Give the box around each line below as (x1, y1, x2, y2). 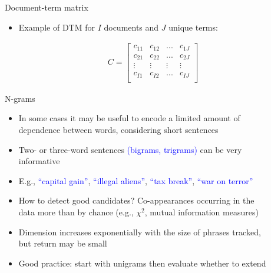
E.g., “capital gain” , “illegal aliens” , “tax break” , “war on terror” (18, 174, 253, 187)
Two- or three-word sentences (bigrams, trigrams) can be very (18, 143, 242, 155)
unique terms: (168, 21, 218, 33)
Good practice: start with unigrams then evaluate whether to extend (18, 257, 266, 269)
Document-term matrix (5, 1, 88, 13)
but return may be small (18, 237, 107, 249)
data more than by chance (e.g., (18, 205, 134, 218)
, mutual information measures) (144, 205, 259, 218)
